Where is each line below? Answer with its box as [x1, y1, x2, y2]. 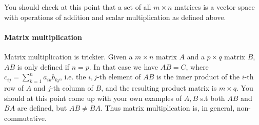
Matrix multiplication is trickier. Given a [4, 51, 133, 61]
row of [4, 82, 24, 93]
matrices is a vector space [174, 2, 255, 12]
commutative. [4, 112, 47, 123]
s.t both [200, 92, 225, 103]
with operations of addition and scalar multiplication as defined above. [4, 11, 226, 22]
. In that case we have [89, 61, 158, 72]
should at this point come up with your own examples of [4, 92, 182, 103]
